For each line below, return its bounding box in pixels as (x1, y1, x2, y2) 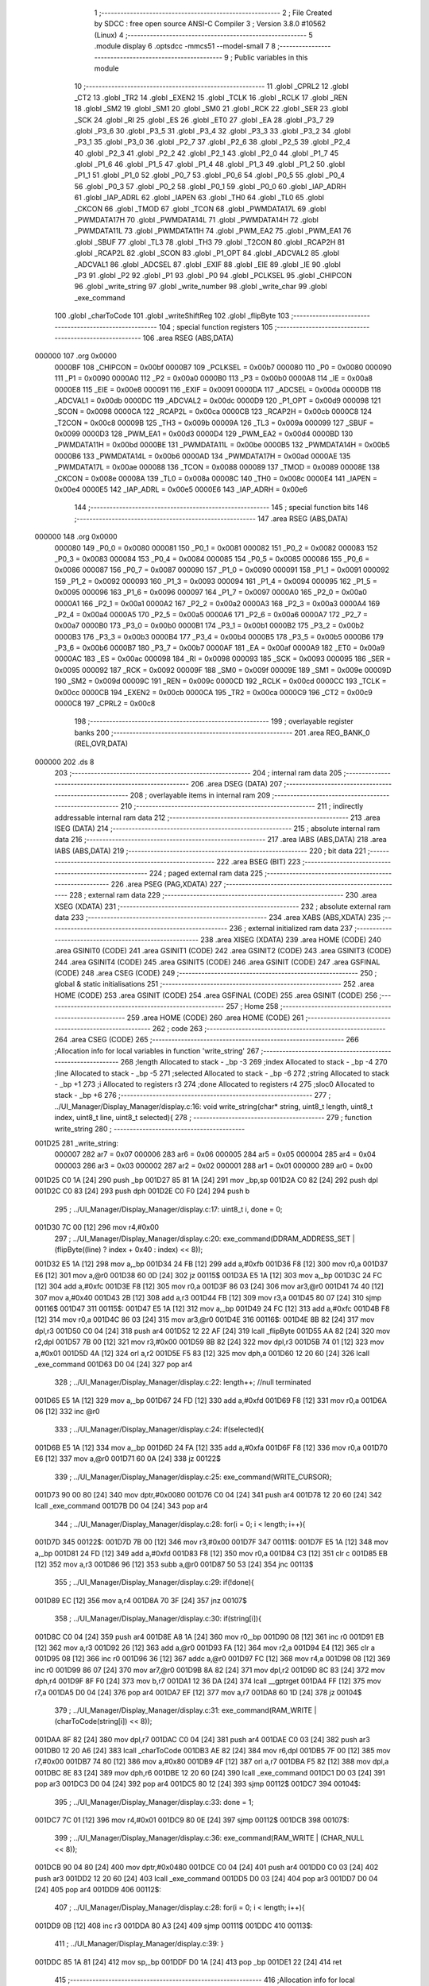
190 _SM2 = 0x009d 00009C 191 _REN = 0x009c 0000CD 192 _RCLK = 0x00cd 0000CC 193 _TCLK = (54, 676, 387, 686)
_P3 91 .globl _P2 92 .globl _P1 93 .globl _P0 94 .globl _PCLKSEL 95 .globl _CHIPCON (74, 270, 353, 280)
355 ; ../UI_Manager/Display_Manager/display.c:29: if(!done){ (54, 1578, 254, 1587)
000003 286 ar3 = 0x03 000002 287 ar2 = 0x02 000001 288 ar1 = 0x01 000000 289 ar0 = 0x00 (54, 1161, 373, 1170)
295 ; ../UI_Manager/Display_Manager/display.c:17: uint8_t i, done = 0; (54, 1204, 283, 1214)
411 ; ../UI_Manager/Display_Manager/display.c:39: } (54, 1939, 224, 1949)
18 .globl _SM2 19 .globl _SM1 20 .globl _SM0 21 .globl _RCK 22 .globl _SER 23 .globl (74, 104, 349, 114)
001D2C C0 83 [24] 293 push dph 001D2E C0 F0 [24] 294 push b (34, 1186, 250, 1196)
